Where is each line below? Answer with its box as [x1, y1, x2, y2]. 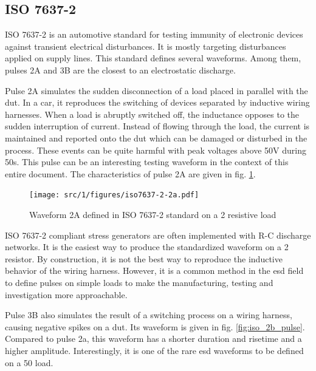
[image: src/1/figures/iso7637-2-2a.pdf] [29, 191, 199, 200]
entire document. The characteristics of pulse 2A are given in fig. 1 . [5, 167, 256, 180]
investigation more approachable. [5, 288, 128, 301]
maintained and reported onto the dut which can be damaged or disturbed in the [5, 131, 307, 144]
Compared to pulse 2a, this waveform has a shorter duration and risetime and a [5, 332, 302, 345]
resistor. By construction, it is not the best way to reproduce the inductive [5, 252, 283, 265]
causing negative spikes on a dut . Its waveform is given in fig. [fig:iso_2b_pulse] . [5, 320, 305, 333]
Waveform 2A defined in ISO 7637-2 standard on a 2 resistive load [29, 208, 276, 220]
